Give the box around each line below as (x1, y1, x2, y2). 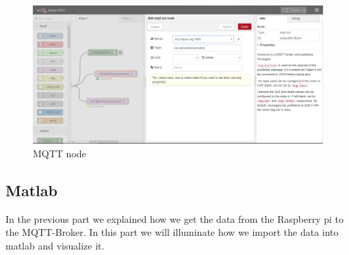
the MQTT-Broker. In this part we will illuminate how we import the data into (5, 225, 339, 239)
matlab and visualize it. (5, 239, 105, 253)
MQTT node (33, 146, 86, 161)
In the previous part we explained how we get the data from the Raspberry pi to (5, 211, 344, 226)
